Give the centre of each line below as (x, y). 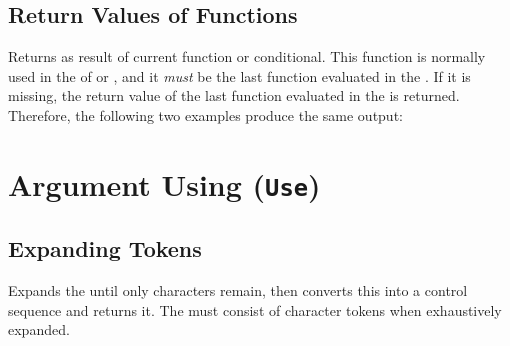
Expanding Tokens (105, 248)
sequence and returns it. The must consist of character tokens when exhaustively (255, 309)
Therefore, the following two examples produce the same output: (205, 114)
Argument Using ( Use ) (164, 183)
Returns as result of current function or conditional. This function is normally (247, 56)
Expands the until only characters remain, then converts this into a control (238, 290)
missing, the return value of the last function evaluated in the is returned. (234, 95)
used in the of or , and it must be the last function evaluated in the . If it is (239, 75)
